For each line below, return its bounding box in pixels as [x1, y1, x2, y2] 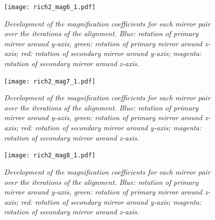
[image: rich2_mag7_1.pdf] [4, 77, 95, 85]
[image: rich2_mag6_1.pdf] [4, 4, 95, 11]
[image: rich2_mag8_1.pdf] [4, 152, 95, 159]
